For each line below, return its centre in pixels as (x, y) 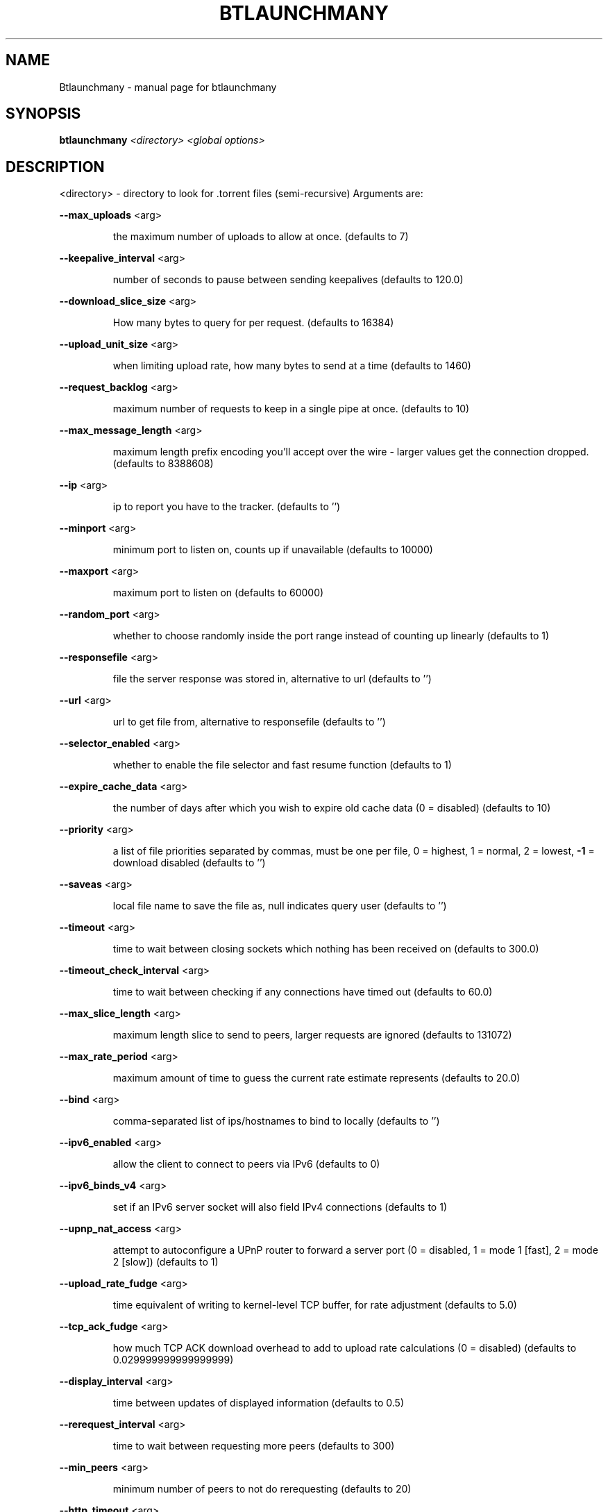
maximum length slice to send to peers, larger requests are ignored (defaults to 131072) (312, 1035)
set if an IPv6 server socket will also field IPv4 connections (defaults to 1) (280, 1207)
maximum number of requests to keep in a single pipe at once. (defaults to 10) (291, 409)
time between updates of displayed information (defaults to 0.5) (259, 1403)
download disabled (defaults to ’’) (189, 863)
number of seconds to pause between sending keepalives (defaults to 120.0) (288, 280)
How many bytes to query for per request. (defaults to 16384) (253, 323)
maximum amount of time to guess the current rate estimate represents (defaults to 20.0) (316, 1078)
